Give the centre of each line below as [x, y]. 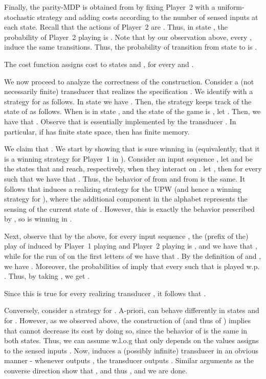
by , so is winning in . [38, 219]
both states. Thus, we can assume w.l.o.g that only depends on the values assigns [131, 340]
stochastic [20, 17]
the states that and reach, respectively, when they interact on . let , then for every [133, 169]
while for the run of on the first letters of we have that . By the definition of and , [133, 256]
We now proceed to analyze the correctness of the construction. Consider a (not [129, 81]
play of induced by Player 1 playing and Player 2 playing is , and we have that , [131, 246]
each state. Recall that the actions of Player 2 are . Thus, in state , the [116, 27]
